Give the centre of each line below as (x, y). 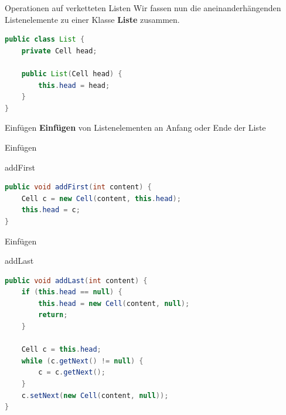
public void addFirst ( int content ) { (78, 187)
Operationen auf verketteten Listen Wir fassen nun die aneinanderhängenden (143, 8)
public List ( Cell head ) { (72, 74)
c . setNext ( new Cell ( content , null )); (95, 395)
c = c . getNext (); (72, 373)
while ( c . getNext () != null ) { (82, 361)
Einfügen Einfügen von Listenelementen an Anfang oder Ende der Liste (135, 127)
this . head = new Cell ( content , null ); (114, 303)
